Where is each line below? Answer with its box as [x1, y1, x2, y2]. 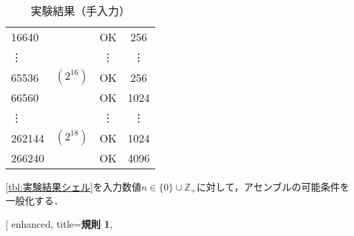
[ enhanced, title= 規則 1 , [6, 217, 113, 231]
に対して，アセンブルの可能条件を [196, 180, 350, 193]
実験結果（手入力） [30, 3, 130, 19]
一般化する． [6, 193, 63, 208]
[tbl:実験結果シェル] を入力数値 [6, 180, 141, 193]
